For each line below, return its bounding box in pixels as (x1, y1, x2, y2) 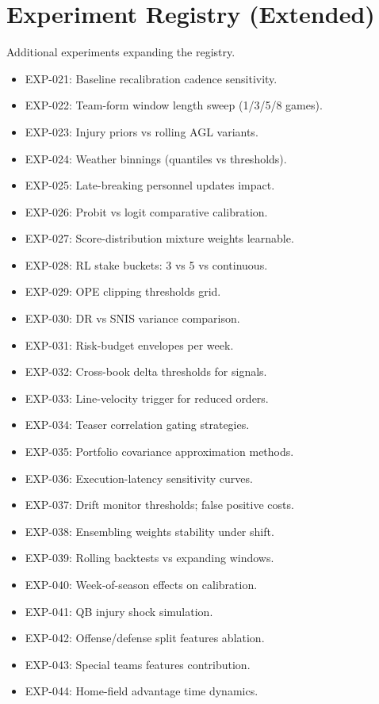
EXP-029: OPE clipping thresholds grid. (25, 283, 221, 300)
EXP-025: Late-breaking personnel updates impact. (25, 177, 275, 193)
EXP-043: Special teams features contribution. (25, 656, 251, 672)
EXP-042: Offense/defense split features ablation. (25, 629, 265, 646)
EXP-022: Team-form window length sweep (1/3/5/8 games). (25, 97, 323, 113)
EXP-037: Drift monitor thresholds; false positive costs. (25, 496, 294, 513)
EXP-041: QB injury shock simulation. (25, 603, 213, 619)
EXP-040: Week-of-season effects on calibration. (25, 576, 258, 592)
